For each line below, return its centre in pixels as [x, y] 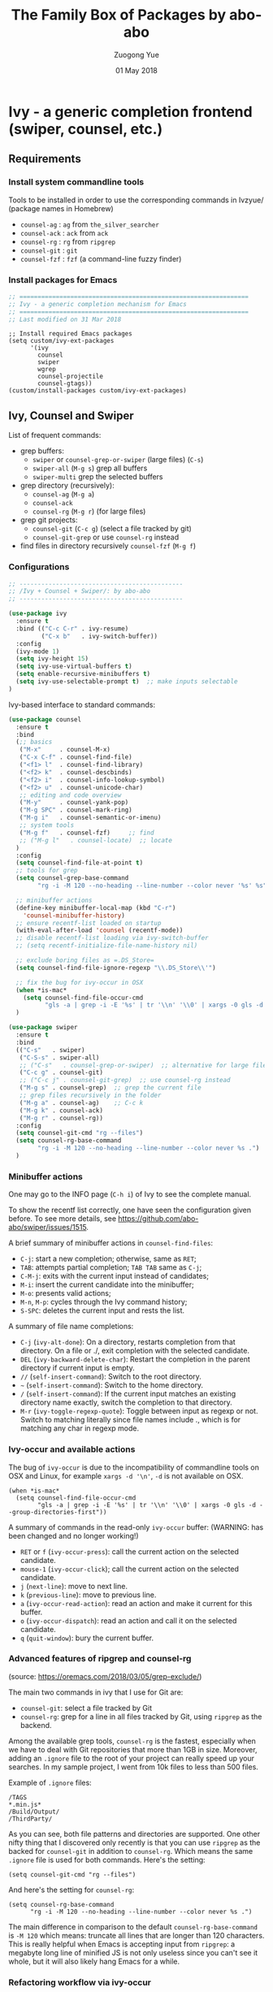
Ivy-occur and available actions [72, 1449]
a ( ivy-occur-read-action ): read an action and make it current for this [136, 1603]
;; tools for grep [47, 871]
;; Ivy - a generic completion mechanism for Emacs [97, 304]
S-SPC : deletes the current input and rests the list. [102, 1310]
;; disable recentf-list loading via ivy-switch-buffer [112, 938]
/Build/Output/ [34, 1812]
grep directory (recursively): [67, 486]
